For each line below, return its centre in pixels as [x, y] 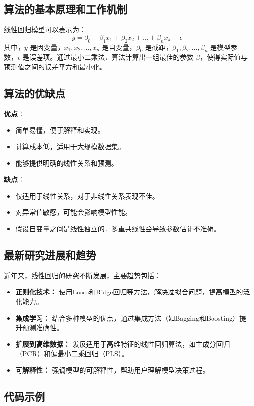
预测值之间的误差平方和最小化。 [55, 66]
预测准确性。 [43, 327]
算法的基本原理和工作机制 [65, 9]
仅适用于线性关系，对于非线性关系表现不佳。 [87, 195]
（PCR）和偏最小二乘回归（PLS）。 [72, 353]
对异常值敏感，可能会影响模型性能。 [74, 212]
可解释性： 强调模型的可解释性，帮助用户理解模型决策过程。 [112, 370]
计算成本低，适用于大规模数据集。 [70, 146]
